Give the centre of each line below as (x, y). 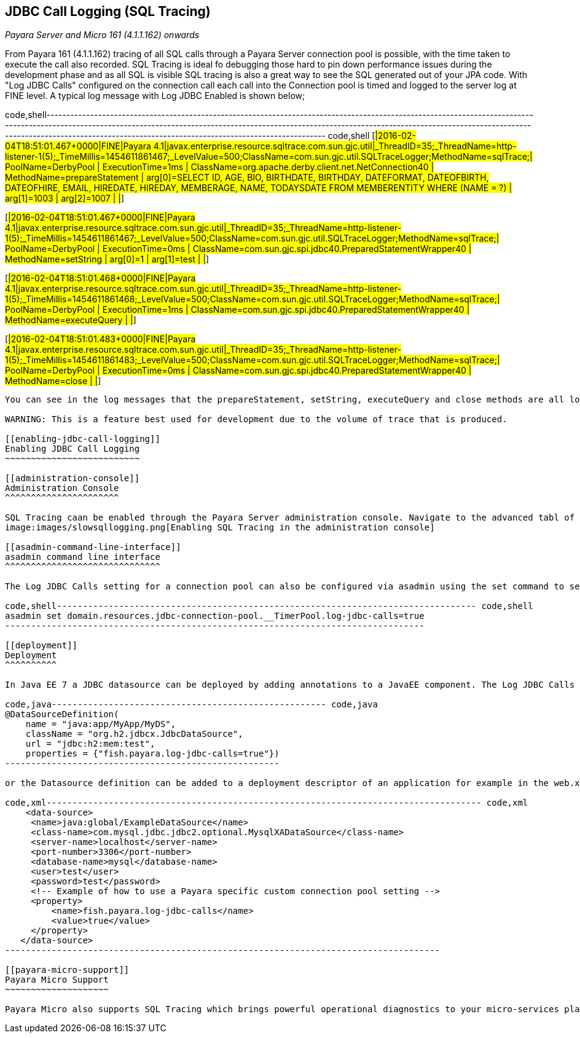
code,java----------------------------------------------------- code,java (191, 705)
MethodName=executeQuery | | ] (71, 320)
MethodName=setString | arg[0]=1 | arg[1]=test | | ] (107, 259)
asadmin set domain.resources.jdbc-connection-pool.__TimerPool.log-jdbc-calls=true (215, 616)
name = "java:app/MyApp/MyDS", (101, 724)
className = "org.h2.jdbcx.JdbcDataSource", (134, 734)
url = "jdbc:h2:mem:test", (90, 744)
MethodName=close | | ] (53, 381)
